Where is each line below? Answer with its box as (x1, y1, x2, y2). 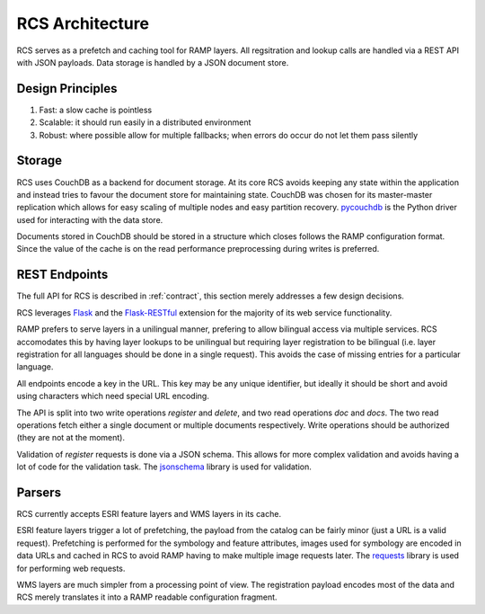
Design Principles (16, 81, 118, 96)
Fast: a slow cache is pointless (39, 104, 153, 115)
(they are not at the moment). (16, 432, 126, 443)
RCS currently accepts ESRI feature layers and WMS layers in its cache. (16, 508, 282, 519)
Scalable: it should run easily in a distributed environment (39, 117, 251, 128)
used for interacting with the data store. (16, 214, 163, 225)
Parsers (16, 485, 62, 500)
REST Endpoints (16, 267, 109, 282)
